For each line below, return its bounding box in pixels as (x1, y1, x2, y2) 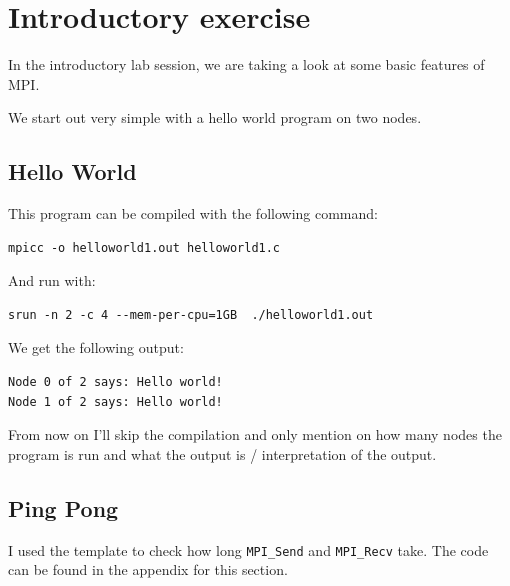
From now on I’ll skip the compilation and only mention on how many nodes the (8, 424, 502, 445)
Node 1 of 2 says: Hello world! (8, 394, 223, 409)
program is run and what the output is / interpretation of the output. (8, 443, 437, 464)
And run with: (8, 270, 96, 291)
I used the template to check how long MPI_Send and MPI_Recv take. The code (8, 539, 489, 560)
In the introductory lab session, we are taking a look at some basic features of (8, 54, 485, 75)
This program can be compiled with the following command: (8, 203, 378, 224)
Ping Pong (8, 492, 119, 523)
